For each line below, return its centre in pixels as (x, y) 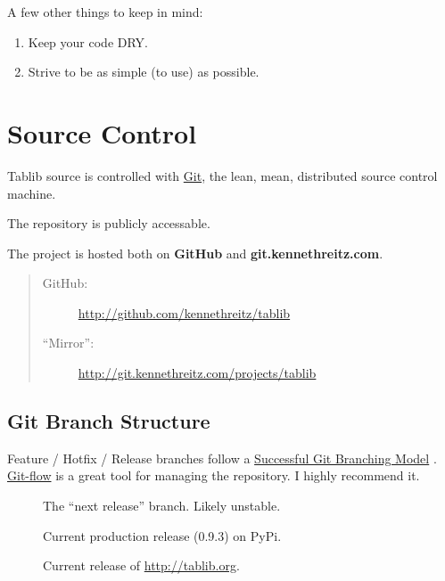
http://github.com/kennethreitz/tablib (184, 312)
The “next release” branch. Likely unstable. (162, 506)
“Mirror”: (68, 343)
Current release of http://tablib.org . (141, 565)
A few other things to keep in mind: (105, 12)
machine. (32, 193)
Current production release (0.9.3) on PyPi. (162, 535)
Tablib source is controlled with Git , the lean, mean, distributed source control (222, 175)
